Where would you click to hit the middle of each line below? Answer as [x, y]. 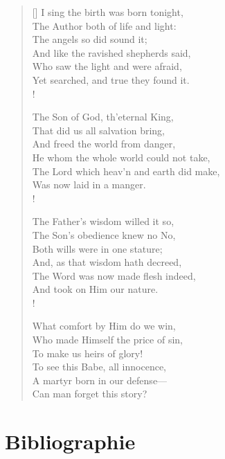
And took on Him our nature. [95, 289]
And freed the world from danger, [104, 144]
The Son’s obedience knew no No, [104, 234]
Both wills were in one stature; [97, 248]
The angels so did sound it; [90, 39]
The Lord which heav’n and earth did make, [126, 171]
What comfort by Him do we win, [104, 326]
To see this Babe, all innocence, [99, 367]
